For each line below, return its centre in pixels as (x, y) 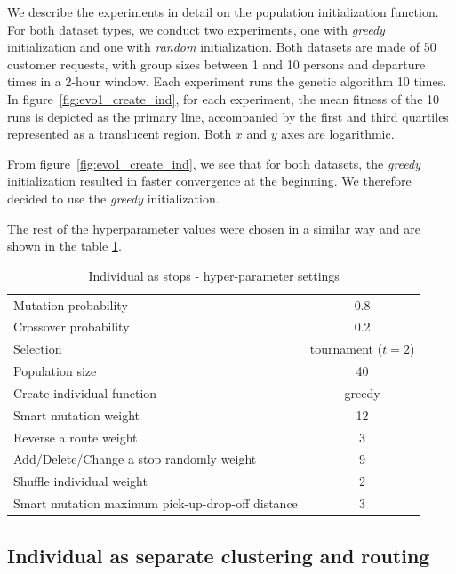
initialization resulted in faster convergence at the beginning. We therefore (209, 181)
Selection (38, 349)
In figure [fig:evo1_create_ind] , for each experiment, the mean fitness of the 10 (224, 98)
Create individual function (85, 392)
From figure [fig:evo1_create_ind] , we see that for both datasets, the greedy (214, 163)
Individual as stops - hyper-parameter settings (214, 275)
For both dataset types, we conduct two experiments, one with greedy (196, 29)
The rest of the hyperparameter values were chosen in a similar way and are (214, 228)
